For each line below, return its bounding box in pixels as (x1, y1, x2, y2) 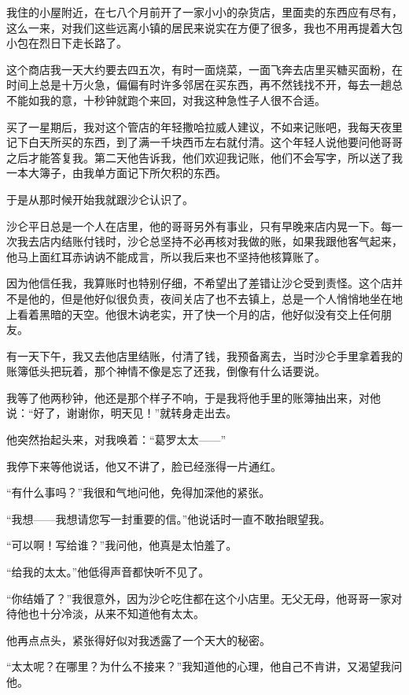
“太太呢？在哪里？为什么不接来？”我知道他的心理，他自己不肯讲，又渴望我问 (6, 658, 403, 675)
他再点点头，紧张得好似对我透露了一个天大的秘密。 (6, 631, 271, 648)
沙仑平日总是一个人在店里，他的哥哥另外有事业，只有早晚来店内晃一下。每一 (6, 217, 403, 234)
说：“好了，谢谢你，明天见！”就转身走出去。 (6, 405, 238, 421)
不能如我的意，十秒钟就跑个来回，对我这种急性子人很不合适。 (6, 91, 326, 108)
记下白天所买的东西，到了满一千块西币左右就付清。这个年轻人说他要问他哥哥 (6, 134, 403, 150)
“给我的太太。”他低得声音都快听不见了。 (6, 564, 210, 580)
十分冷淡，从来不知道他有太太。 (39, 605, 204, 622)
